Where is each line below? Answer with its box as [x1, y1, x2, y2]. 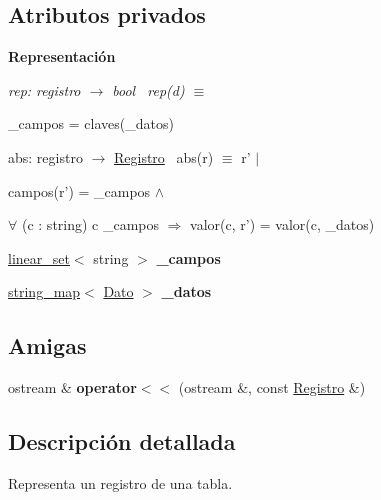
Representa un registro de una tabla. [8, 472, 233, 493]
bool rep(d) [112, 79, 185, 100]
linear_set [8, 247, 70, 268]
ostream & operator [8, 377, 137, 398]
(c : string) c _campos [21, 214, 160, 235]
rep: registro [8, 79, 81, 100]
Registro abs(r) [113, 146, 214, 167]
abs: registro [8, 146, 83, 167]
